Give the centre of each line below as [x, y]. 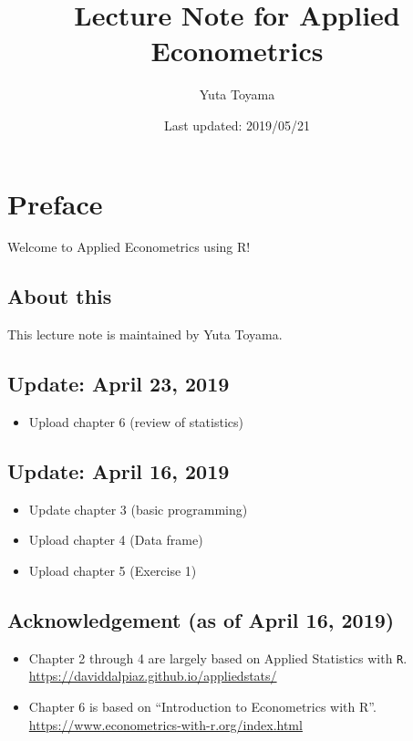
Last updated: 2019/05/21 [237, 125]
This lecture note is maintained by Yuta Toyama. [145, 334]
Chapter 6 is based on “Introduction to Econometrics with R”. [202, 707]
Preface [55, 203]
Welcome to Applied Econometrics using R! [129, 247]
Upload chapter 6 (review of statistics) [136, 422]
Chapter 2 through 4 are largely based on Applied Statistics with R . [218, 658]
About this [60, 296]
